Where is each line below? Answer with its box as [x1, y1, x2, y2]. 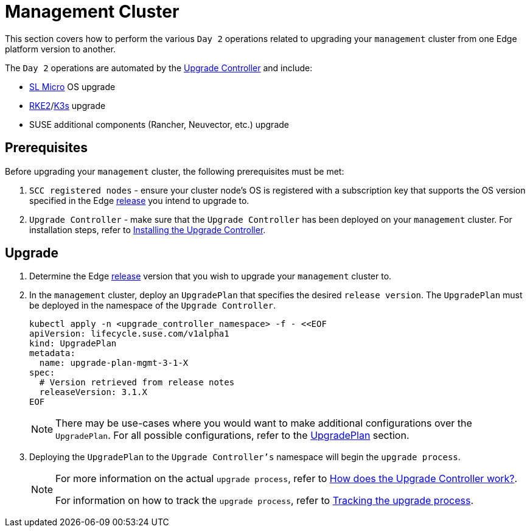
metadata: [29, 348, 75, 359]
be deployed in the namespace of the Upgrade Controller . [29, 300, 276, 311]
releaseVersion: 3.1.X [39, 387, 147, 397]
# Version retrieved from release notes [39, 377, 235, 388]
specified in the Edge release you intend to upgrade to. [29, 195, 249, 206]
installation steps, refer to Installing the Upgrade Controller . [29, 224, 266, 235]
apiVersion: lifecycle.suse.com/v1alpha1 [29, 329, 229, 339]
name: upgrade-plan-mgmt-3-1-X [39, 358, 189, 368]
